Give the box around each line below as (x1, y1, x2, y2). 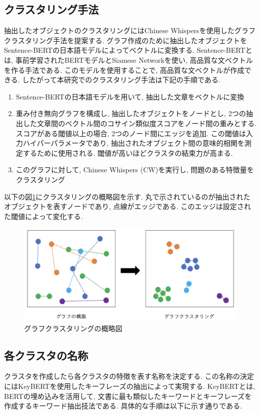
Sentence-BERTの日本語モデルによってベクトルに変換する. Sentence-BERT (4, 45, 245, 55)
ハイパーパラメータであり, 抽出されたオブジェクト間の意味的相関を (23, 138, 245, 148)
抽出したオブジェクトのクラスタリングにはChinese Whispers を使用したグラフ (4, 25, 255, 36)
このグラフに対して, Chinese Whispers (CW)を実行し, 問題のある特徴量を (16, 164, 254, 175)
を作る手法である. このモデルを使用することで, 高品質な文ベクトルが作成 (4, 64, 244, 75)
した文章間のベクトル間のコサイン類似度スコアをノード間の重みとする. (23, 118, 257, 128)
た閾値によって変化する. (4, 211, 83, 221)
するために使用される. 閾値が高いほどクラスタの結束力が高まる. (23, 147, 233, 158)
